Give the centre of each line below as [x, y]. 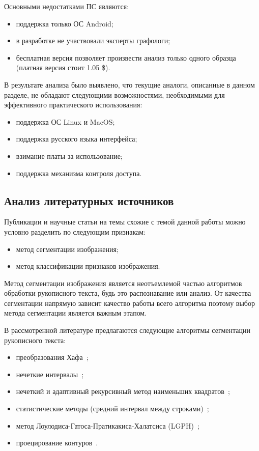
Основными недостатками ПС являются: [67, 6]
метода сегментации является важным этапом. [76, 313]
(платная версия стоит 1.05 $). [63, 67]
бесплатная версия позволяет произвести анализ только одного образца [126, 57]
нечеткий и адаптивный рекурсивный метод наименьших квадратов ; [123, 391]
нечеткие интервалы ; [50, 374]
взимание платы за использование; [69, 156]
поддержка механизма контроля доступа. [79, 173]
